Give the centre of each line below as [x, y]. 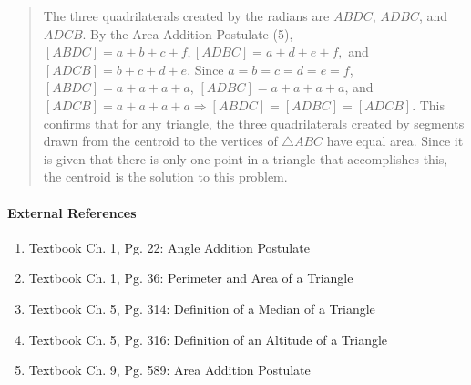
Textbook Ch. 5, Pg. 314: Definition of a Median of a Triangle [202, 308]
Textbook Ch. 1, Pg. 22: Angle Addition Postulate [169, 247]
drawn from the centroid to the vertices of [160, 141]
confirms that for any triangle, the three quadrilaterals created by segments [254, 123]
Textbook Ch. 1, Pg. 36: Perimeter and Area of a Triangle [191, 278]
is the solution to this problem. [201, 177]
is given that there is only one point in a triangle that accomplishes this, [246, 158]
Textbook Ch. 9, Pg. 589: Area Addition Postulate [169, 370]
